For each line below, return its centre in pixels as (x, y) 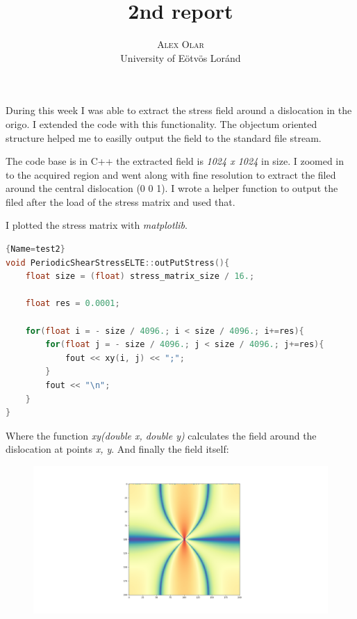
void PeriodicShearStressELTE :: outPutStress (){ (118, 263)
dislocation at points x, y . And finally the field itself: (117, 449)
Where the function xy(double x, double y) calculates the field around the (161, 435)
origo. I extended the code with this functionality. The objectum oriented (161, 123)
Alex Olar (181, 44)
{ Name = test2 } (35, 249)
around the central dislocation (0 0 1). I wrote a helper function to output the (172, 188)
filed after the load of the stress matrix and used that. (121, 201)
